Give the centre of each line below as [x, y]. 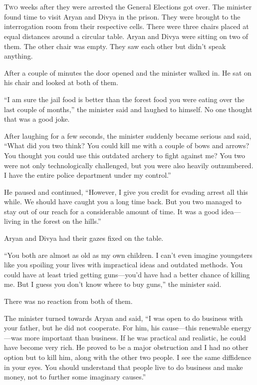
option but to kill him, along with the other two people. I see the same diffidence [128, 357]
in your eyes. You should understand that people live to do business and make [124, 367]
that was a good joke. [37, 119]
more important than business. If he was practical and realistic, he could [135, 337]
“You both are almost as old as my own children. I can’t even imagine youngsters [128, 255]
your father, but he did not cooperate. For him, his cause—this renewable [117, 328]
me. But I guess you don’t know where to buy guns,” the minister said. [113, 284]
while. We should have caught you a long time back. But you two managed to [123, 202]
